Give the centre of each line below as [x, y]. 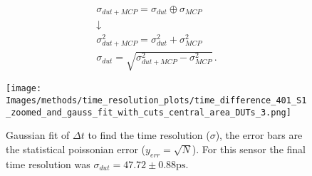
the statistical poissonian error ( [76, 149]
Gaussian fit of [38, 135]
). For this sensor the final [249, 149]
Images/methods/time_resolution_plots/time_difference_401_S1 [156, 101]
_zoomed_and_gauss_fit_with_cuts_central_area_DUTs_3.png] [149, 112]
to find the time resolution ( [149, 135]
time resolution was [48, 164]
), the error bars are [259, 135]
